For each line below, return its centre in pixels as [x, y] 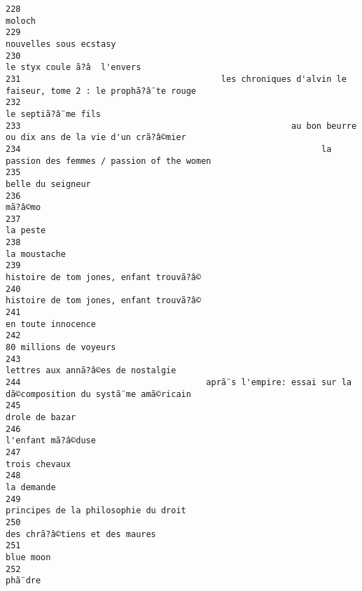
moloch [21, 21]
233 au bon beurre [181, 126]
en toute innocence [51, 324]
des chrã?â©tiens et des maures [81, 534]
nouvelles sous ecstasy [61, 44]
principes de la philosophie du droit [96, 511]
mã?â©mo [23, 208]
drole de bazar [41, 417]
